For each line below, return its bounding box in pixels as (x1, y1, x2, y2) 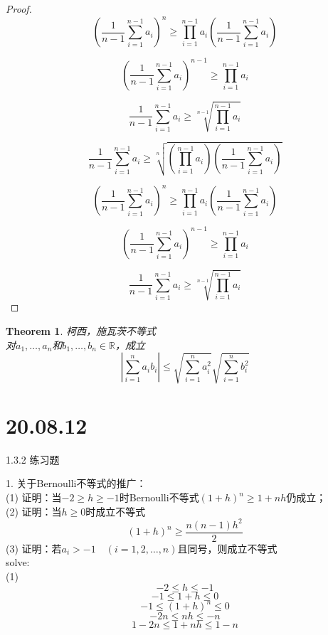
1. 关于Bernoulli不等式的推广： (6, 476, 147, 491)
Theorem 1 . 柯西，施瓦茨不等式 (6, 323, 156, 338)
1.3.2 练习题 (6, 452, 60, 466)
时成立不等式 (85, 503, 146, 518)
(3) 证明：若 (6, 540, 62, 555)
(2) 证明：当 (6, 503, 62, 518)
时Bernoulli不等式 (119, 490, 199, 505)
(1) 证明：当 (6, 490, 62, 505)
